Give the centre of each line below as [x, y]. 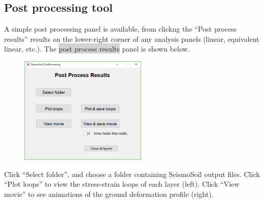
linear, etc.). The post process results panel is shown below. [97, 49]
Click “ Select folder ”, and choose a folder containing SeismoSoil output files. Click [132, 174]
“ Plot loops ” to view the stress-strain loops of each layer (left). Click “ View [122, 184]
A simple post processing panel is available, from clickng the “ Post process [121, 29]
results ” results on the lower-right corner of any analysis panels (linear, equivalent [132, 39]
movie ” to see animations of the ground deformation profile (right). [109, 194]
